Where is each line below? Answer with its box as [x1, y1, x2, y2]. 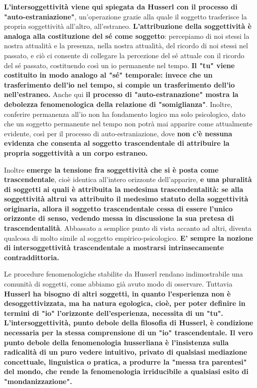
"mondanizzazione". [4, 376, 72, 386]
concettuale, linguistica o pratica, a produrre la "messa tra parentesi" [4, 356, 247, 367]
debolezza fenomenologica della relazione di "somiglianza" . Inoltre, [4, 98, 233, 109]
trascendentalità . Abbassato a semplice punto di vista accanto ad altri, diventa [4, 223, 252, 233]
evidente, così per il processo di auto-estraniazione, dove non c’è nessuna [4, 128, 233, 138]
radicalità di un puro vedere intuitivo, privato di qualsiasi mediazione [4, 347, 248, 357]
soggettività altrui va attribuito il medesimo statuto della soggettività [4, 194, 249, 204]
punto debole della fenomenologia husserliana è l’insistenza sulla [4, 337, 229, 347]
